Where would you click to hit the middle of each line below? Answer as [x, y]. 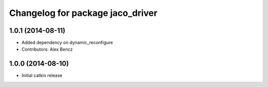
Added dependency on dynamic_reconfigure [67, 43]
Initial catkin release [42, 76]
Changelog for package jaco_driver [83, 13]
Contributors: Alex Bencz [47, 49]
